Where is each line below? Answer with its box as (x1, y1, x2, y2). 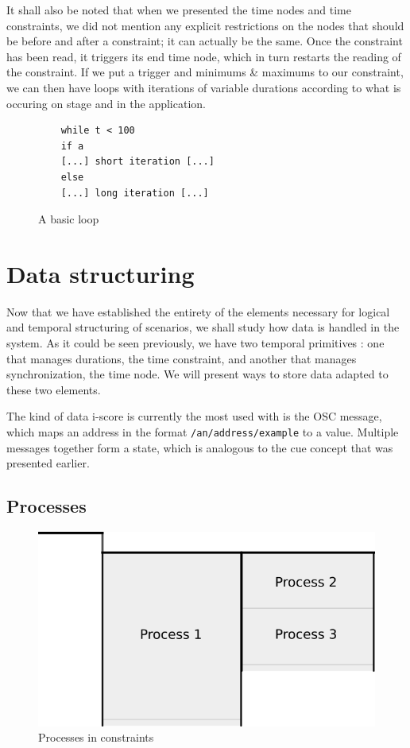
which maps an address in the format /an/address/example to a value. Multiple (6, 424, 399, 440)
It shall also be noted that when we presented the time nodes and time (6, 2, 351, 17)
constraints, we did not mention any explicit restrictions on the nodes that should (6, 17, 404, 33)
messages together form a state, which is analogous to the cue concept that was (6, 439, 393, 455)
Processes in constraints (38, 729, 154, 746)
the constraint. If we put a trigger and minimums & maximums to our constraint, (6, 64, 404, 80)
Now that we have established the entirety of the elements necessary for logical (6, 303, 390, 320)
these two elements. (6, 381, 101, 397)
